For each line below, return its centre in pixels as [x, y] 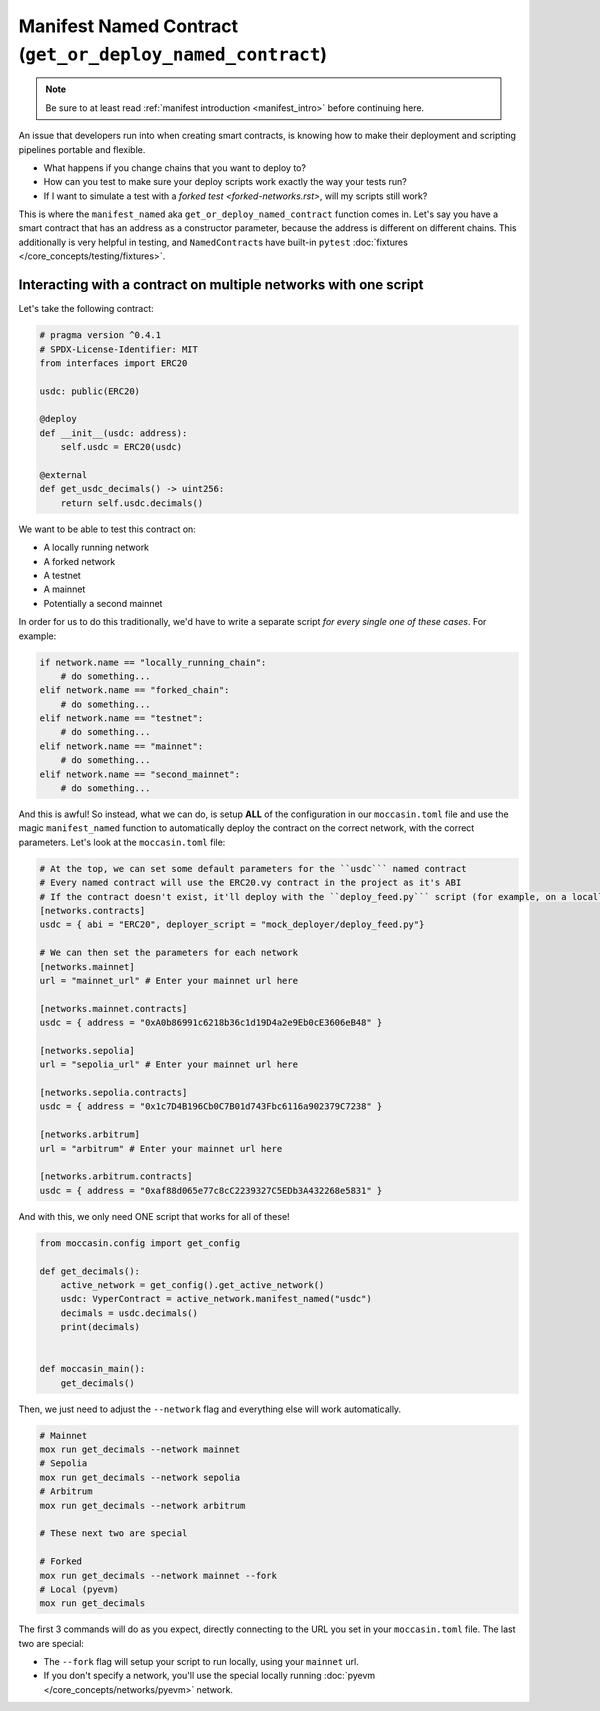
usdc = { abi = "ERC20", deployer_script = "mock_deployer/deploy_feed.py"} [232, 924]
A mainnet [64, 589]
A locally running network [96, 547]
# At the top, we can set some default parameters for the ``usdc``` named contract [253, 868]
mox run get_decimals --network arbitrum [142, 1505]
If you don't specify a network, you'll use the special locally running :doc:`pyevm [209, 1676]
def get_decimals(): [89, 1271]
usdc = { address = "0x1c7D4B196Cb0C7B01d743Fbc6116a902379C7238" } [211, 1106]
